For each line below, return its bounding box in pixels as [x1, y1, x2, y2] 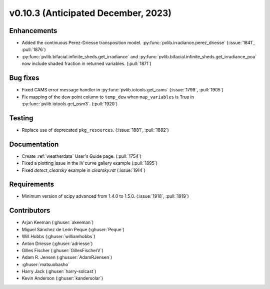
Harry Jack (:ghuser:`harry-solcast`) [21, 269, 96, 275]
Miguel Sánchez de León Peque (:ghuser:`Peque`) [21, 226, 125, 232]
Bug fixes [9, 74, 39, 82]
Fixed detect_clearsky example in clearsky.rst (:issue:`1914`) [21, 167, 146, 173]
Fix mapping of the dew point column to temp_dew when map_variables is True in [21, 94, 194, 100]
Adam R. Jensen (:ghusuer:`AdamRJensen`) [21, 255, 112, 261]
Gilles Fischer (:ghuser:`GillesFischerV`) [21, 247, 103, 253]
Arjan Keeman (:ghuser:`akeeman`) [21, 220, 94, 226]
